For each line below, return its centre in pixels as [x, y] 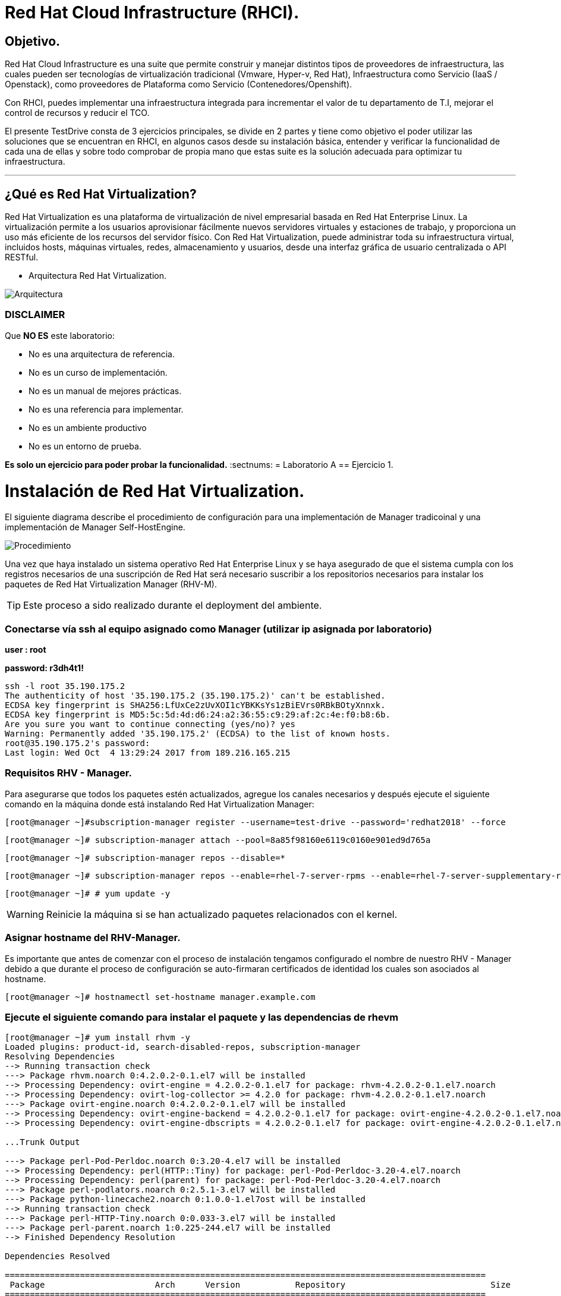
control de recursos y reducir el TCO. [77, 113]
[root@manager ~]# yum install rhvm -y [97, 1038]
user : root [26, 650]
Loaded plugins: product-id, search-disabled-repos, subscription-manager [183, 1047]
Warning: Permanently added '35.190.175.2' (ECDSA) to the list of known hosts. [198, 734]
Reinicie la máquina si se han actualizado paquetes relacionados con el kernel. [222, 914]
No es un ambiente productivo [88, 427]
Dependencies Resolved [58, 1256]
